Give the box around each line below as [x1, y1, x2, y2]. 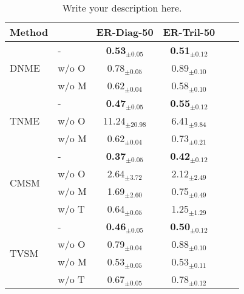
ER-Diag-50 [96, 25, 154, 39]
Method [10, 25, 49, 39]
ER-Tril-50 [163, 25, 215, 39]
